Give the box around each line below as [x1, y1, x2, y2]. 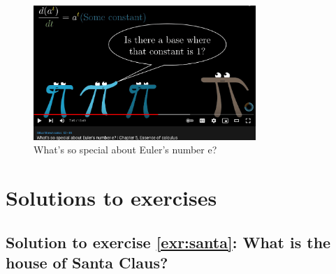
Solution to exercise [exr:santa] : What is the [6, 231, 331, 252]
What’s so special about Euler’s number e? [34, 142, 217, 157]
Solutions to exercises [6, 183, 217, 211]
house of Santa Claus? [6, 251, 168, 273]
